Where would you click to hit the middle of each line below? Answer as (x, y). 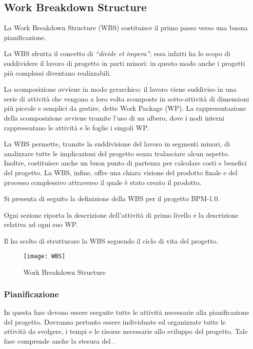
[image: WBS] (44, 257)
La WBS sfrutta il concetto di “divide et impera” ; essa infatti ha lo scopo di (117, 53)
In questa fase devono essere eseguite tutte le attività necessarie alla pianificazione (126, 312)
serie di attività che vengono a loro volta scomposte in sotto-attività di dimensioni (126, 98)
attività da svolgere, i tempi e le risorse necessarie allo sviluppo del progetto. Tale (126, 331)
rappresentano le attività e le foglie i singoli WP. (77, 127)
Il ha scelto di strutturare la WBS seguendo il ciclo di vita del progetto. (111, 240)
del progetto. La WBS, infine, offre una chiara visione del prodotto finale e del (121, 172)
